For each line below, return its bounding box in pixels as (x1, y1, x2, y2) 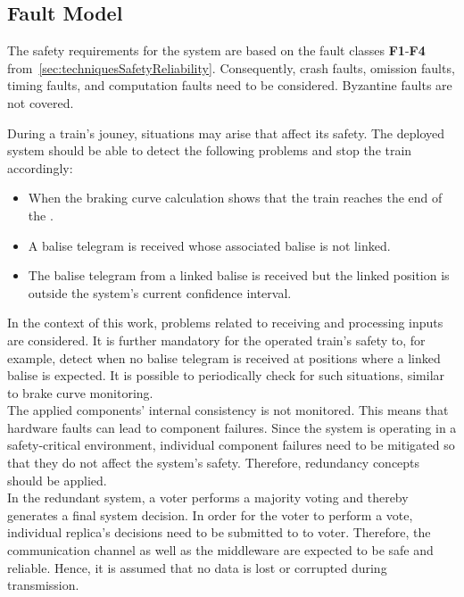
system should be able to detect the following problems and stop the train (7, 141, 412, 160)
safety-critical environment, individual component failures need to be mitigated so (7, 435, 455, 454)
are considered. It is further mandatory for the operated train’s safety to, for (7, 330, 426, 349)
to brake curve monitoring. (7, 383, 153, 402)
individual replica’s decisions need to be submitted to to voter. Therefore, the (7, 523, 431, 542)
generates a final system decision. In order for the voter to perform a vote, (7, 505, 413, 524)
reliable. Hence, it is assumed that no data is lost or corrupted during (7, 558, 387, 576)
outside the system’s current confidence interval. (28, 283, 292, 302)
